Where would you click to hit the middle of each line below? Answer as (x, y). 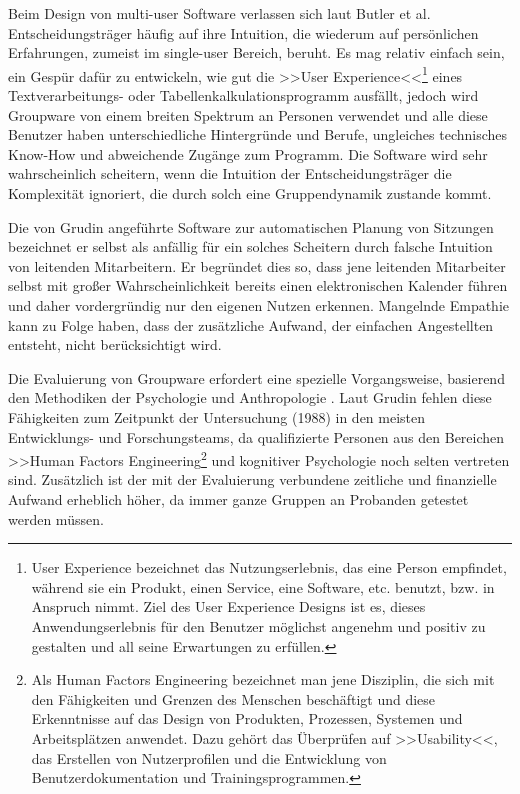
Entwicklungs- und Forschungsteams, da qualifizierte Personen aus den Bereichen (256, 436)
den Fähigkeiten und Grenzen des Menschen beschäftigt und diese (233, 698)
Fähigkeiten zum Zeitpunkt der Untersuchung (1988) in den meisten (217, 416)
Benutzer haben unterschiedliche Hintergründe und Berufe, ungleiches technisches (258, 134)
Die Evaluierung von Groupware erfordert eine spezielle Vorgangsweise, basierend (256, 377)
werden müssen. (56, 518)
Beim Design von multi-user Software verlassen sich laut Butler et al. (219, 13)
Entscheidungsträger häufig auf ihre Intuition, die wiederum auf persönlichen (243, 32)
